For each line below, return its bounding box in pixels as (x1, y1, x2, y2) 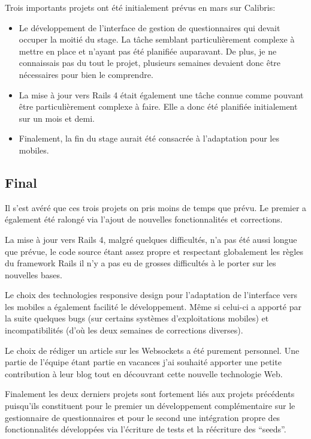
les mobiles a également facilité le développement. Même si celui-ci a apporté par (5, 300, 301, 312)
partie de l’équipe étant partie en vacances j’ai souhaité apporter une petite (5, 356, 282, 368)
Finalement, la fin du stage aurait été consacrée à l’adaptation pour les (19, 132, 279, 145)
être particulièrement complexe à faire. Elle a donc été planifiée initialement (19, 100, 298, 113)
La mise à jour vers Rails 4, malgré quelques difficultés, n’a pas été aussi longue (5, 233, 297, 245)
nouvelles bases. (5, 268, 62, 281)
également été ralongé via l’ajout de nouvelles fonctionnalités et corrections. (5, 213, 283, 225)
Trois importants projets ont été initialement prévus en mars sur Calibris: (5, 1, 276, 13)
